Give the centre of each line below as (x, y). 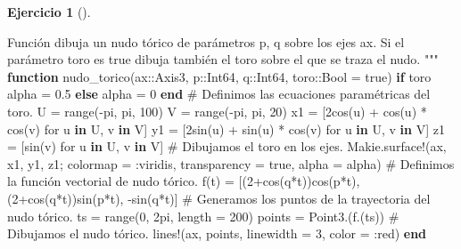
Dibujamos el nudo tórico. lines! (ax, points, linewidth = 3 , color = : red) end (217, 233)
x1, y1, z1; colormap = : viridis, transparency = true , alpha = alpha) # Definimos (231, 163)
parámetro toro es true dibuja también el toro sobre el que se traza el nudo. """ (223, 59)
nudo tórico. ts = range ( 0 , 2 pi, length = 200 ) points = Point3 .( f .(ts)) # (203, 216)
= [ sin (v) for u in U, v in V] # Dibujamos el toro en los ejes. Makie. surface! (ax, (227, 146)
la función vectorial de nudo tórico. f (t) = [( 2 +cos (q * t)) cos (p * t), (184, 181)
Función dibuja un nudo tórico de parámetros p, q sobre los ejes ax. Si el (206, 41)
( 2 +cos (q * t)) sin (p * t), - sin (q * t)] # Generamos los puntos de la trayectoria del (219, 198)
